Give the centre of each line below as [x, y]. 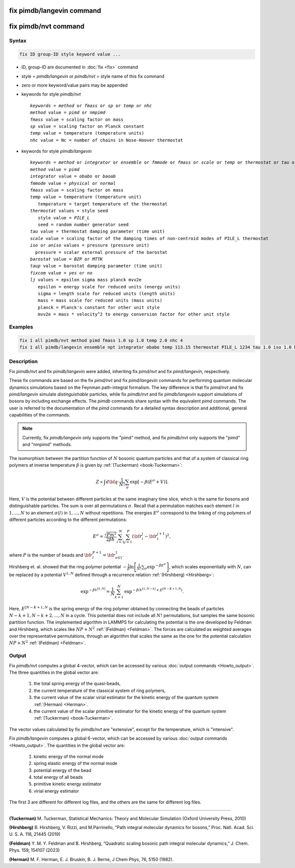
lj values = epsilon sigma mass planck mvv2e [86, 280]
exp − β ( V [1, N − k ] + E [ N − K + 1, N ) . [154, 590]
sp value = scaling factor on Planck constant [87, 126]
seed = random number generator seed [83, 225]
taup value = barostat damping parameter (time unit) [96, 266]
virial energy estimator [57, 791]
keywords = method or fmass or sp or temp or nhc [91, 105]
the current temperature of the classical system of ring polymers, [100, 691]
